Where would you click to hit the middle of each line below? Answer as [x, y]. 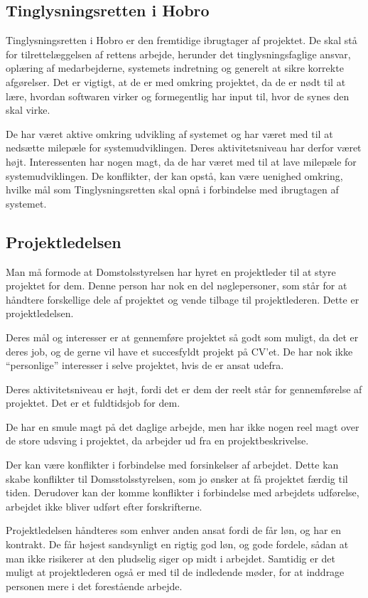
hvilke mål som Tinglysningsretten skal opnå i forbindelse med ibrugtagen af [172, 189]
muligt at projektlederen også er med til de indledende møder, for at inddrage [175, 572]
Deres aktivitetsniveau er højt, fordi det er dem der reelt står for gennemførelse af [184, 389]
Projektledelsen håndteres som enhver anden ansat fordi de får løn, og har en [174, 530]
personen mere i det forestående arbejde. [94, 586]
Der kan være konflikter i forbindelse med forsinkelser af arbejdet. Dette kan [172, 465]
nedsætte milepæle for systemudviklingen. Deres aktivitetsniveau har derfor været [184, 148]
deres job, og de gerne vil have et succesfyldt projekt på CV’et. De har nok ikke [179, 351]
